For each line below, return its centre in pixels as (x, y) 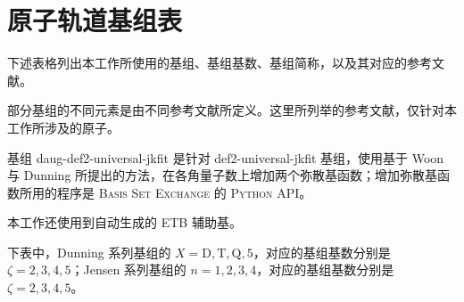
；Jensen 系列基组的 (128, 269)
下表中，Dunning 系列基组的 (89, 252)
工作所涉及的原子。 (63, 127)
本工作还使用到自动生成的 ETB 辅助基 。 (124, 222)
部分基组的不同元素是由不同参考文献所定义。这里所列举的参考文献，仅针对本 (232, 110)
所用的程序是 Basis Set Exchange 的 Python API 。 (166, 192)
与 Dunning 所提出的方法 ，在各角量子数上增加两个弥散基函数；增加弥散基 (223, 175)
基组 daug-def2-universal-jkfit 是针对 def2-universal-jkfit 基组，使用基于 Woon (226, 157)
